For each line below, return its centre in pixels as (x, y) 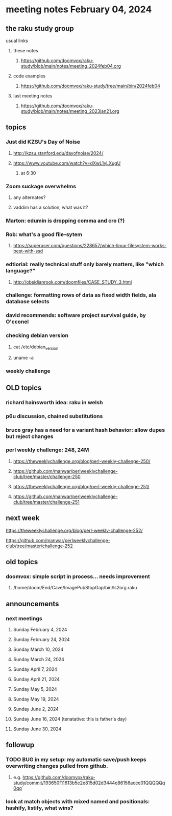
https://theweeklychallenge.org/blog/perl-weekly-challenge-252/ (74, 530)
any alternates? (29, 197)
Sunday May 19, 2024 (36, 699)
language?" (21, 271)
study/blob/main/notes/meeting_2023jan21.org (70, 111)
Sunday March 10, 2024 (38, 649)
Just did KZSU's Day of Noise (43, 142)
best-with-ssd (28, 251)
